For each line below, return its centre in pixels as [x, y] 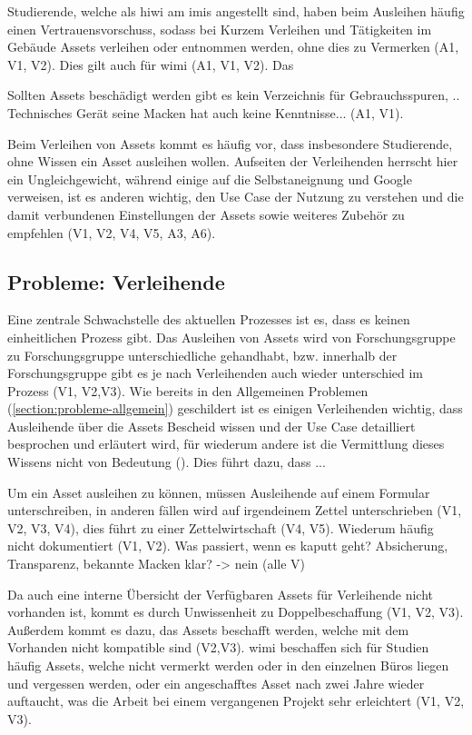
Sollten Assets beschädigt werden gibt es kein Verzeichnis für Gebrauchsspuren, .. [234, 95]
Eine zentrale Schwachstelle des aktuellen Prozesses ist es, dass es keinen [209, 319]
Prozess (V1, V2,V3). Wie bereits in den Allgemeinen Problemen [188, 390]
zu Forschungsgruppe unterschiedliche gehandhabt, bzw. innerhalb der [202, 355]
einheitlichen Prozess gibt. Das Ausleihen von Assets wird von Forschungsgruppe [231, 337]
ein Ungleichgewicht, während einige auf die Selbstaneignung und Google [210, 179]
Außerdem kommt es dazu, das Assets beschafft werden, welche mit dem [208, 629]
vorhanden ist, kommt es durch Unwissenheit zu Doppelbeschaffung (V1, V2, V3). [236, 612]
